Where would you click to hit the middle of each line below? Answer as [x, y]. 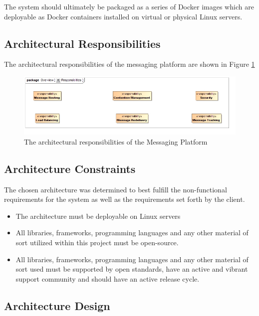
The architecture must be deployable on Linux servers [98, 216]
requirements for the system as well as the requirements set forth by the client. [125, 199]
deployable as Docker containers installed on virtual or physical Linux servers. [123, 16]
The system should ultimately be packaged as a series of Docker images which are [129, 6]
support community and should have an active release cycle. [108, 278]
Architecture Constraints [70, 168]
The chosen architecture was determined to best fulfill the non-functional [116, 189]
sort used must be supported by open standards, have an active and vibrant [132, 269]
